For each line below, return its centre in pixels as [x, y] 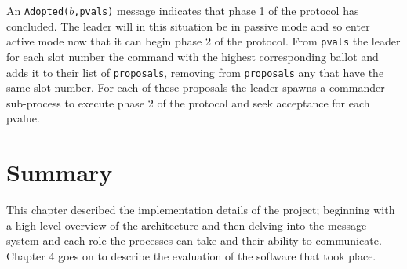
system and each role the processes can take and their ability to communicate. [194, 240]
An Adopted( [38, 10]
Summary [60, 172]
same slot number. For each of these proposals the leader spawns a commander [196, 87]
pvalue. [23, 118]
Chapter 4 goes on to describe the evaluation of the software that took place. [191, 255]
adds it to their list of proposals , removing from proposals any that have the [195, 72]
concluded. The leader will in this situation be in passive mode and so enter [188, 25]
